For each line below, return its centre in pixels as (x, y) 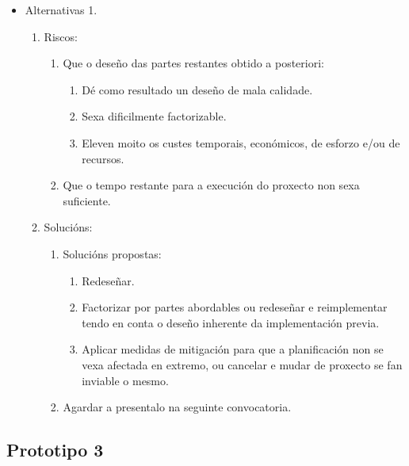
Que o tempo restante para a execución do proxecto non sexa (211, 185)
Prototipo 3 (55, 450)
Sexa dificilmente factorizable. (154, 116)
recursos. (103, 158)
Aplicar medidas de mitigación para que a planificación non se (233, 349)
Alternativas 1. (61, 10)
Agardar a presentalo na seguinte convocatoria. (177, 407)
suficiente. (87, 200)
